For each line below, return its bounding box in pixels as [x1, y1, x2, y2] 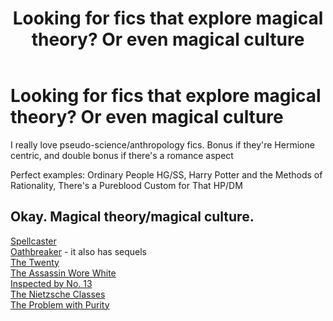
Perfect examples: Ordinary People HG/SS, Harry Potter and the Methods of [10, 168, 323, 181]
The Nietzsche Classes [10, 288, 106, 300]
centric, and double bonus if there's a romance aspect [10, 149, 234, 161]
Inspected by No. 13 [10, 277, 93, 289]
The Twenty [10, 256, 60, 268]
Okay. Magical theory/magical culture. [10, 208, 255, 226]
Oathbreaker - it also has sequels [10, 245, 148, 257]
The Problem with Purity [10, 298, 110, 311]
